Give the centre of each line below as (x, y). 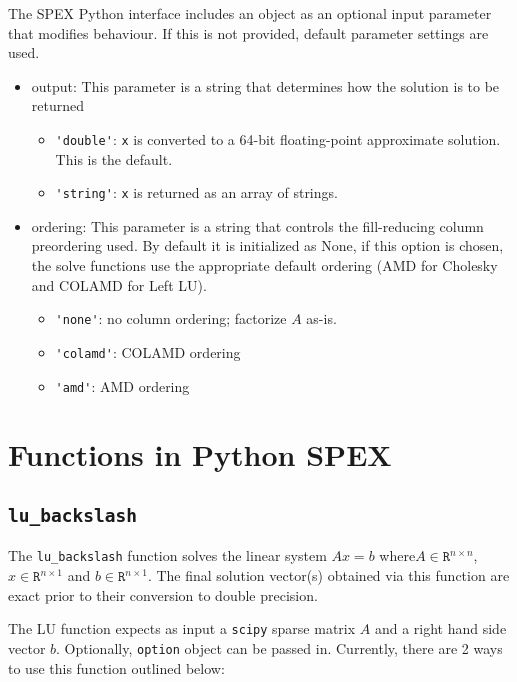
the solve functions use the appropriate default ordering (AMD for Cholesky (264, 265)
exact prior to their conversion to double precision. (163, 594)
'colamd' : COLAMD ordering (148, 351)
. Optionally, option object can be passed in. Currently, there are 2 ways (279, 647)
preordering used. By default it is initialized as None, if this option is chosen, (267, 245)
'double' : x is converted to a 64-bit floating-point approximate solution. (278, 138)
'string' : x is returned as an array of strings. (196, 192)
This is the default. (114, 158)
